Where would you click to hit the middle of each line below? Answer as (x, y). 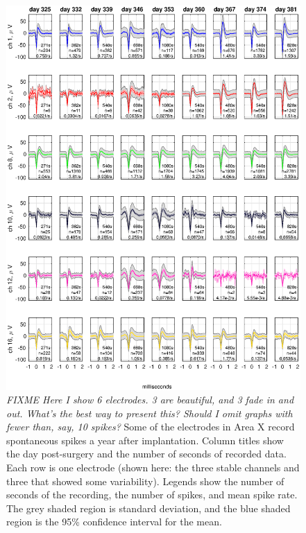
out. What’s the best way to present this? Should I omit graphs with (150, 413)
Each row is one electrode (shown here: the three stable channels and (153, 468)
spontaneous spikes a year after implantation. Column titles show (145, 440)
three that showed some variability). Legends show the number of (145, 481)
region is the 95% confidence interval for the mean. (114, 522)
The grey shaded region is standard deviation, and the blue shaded (148, 508)
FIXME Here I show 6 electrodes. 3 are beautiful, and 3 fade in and (150, 400)
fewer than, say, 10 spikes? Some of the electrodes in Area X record (151, 427)
